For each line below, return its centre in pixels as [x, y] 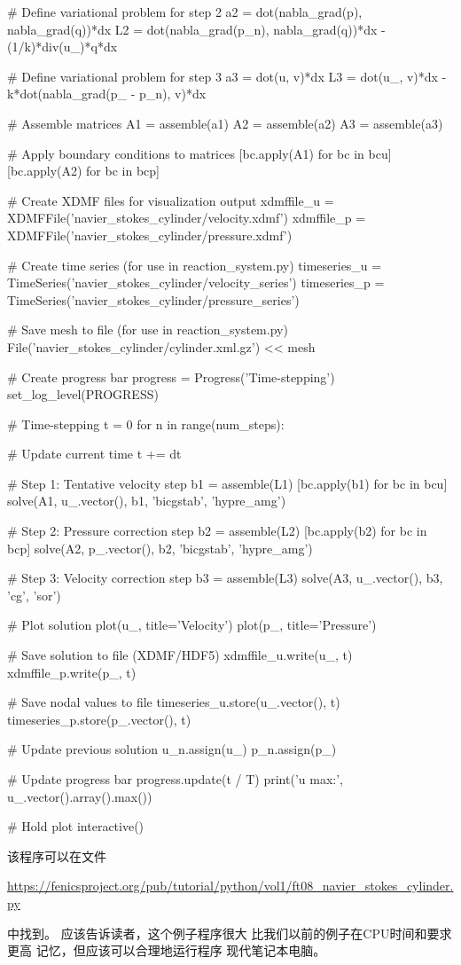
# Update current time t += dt [94, 454]
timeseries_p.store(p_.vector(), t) [99, 719]
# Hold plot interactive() [76, 826]
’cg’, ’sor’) [34, 595]
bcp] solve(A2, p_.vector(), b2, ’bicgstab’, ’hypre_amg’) [160, 548]
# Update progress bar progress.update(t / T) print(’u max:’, [175, 779]
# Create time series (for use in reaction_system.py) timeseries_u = [195, 265]
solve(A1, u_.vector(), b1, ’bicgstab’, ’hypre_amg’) [147, 501]
